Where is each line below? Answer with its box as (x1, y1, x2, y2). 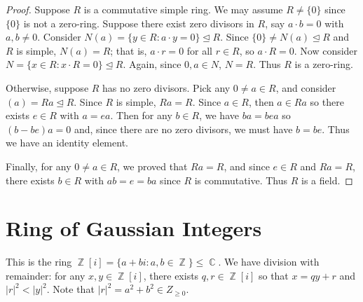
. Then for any (110, 108, 172, 123)
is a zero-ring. (294, 57, 353, 71)
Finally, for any (6, 158, 71, 173)
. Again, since (123, 57, 181, 71)
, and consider (275, 80, 336, 95)
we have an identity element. (6, 135, 128, 150)
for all (186, 43, 213, 57)
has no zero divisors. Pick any (102, 80, 231, 95)
